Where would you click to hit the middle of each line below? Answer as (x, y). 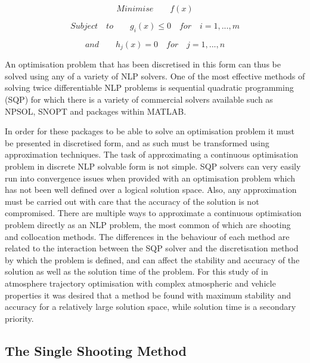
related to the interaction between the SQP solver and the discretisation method (152, 248)
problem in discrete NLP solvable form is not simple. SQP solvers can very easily (153, 166)
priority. (19, 318)
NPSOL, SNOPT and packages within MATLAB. (96, 111)
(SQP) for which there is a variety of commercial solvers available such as (139, 99)
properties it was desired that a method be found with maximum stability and (148, 295)
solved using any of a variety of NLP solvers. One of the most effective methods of (155, 76)
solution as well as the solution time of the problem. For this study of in (137, 271)
